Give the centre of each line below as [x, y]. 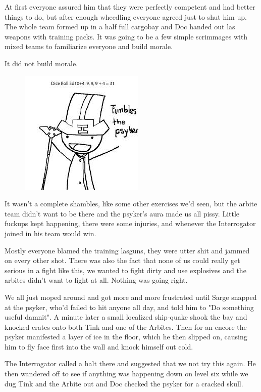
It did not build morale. [41, 63]
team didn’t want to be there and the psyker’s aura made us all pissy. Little [122, 213]
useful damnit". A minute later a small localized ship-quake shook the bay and [126, 317]
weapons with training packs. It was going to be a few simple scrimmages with [126, 36]
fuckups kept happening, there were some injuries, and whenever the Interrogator [130, 223]
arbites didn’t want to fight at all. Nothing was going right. [96, 280]
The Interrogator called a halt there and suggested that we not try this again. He [130, 363]
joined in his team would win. [50, 233]
